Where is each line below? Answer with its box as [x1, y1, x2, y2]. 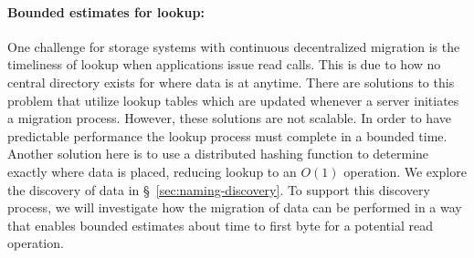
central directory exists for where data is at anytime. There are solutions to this [7, 72, 455, 91]
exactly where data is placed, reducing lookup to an [7, 161, 297, 181]
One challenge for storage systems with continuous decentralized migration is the [7, 36, 460, 56]
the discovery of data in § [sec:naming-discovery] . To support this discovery [7, 180, 430, 199]
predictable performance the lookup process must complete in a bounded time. [7, 126, 448, 145]
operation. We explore [343, 161, 467, 181]
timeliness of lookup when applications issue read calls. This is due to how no [7, 55, 441, 74]
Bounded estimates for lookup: [7, 2, 205, 21]
